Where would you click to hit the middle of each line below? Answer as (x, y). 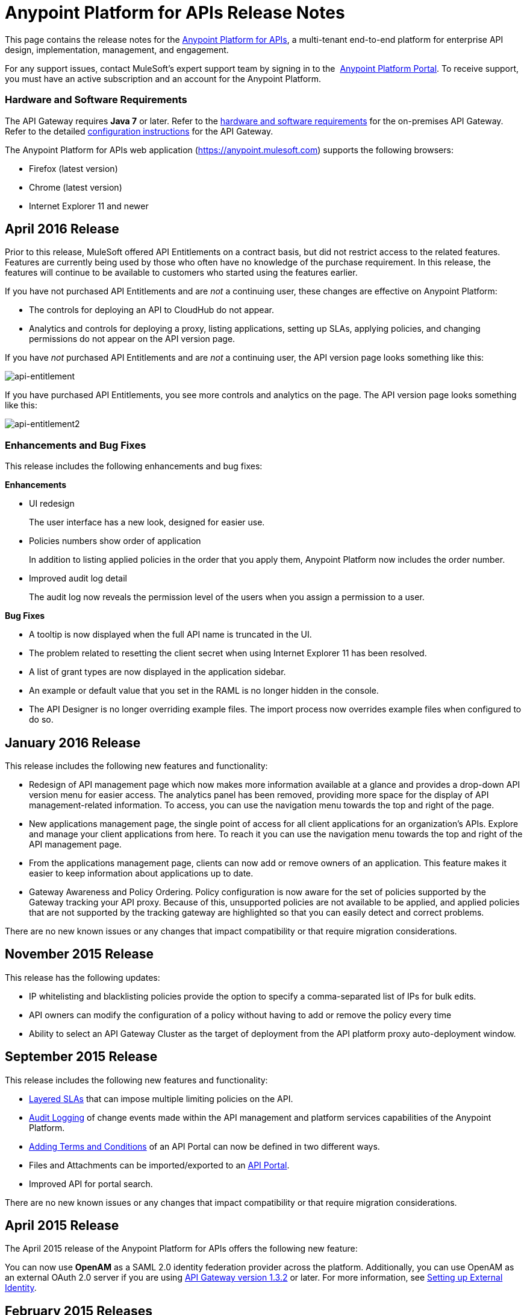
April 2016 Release (62, 229)
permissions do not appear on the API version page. (132, 339)
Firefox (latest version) (73, 168)
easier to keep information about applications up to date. (141, 873)
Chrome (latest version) (76, 187)
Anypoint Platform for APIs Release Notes (175, 13)
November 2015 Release (80, 954)
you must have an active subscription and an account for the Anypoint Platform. (163, 78)
